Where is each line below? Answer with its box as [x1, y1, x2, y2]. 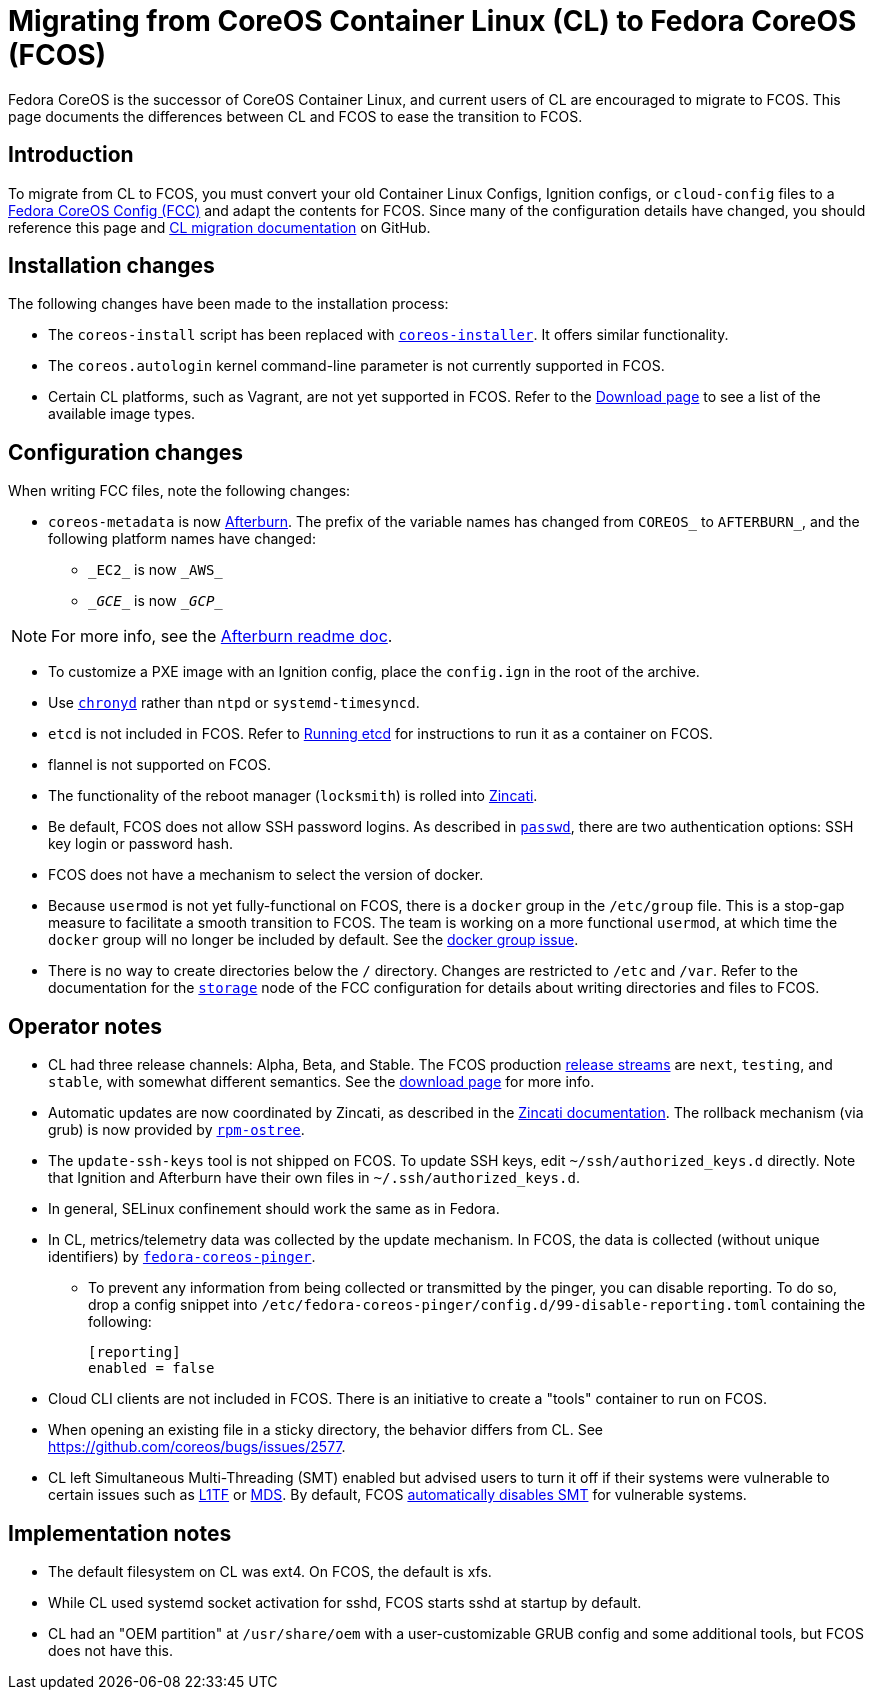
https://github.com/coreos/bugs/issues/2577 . [48, 1438, 346, 1456]
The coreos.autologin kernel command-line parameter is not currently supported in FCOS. [48, 357, 665, 375]
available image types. [48, 405, 196, 423]
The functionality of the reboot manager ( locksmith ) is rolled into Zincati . [48, 787, 538, 805]
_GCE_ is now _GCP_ [88, 592, 223, 610]
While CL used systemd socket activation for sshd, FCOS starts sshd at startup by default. [48, 1593, 642, 1611]
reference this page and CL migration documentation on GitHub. [8, 218, 431, 236]
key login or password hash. [48, 835, 233, 853]
